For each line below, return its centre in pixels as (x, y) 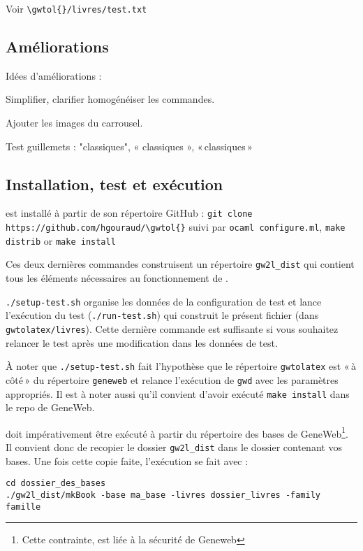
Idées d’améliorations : (54, 75)
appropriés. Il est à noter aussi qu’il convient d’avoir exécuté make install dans (178, 393)
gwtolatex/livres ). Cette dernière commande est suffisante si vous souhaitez (172, 328)
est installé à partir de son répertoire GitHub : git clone (129, 213)
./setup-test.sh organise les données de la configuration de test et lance (164, 301)
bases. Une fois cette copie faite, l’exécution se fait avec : (127, 460)
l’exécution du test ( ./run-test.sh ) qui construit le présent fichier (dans (162, 315)
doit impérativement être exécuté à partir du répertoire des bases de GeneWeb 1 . (177, 432)
